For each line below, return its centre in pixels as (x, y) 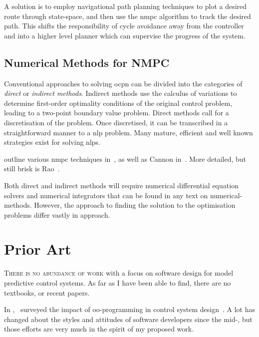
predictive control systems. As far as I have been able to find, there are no (118, 283)
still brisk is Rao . (32, 168)
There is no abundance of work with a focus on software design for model (119, 273)
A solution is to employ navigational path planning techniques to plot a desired (126, 6)
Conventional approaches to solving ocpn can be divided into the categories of (123, 83)
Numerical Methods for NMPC (87, 62)
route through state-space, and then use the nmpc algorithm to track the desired (128, 16)
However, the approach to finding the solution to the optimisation (135, 205)
